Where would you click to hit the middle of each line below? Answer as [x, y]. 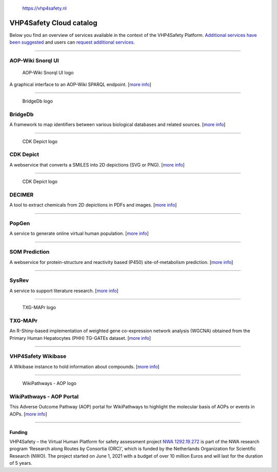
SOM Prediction [29, 252]
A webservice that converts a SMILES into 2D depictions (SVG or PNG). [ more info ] [97, 165]
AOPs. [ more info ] [28, 414]
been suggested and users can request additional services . [72, 42]
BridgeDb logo [38, 101]
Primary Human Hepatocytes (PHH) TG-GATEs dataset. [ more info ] [80, 338]
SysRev [19, 280]
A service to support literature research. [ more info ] [64, 291]
